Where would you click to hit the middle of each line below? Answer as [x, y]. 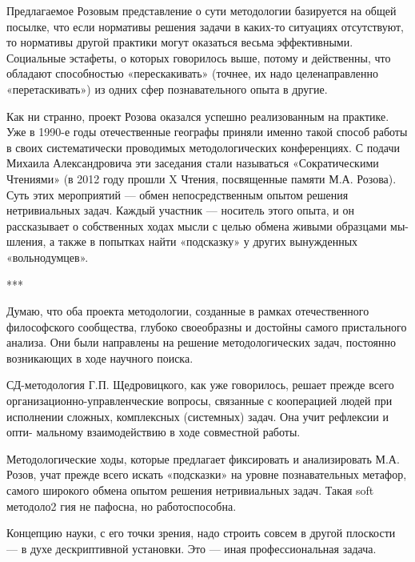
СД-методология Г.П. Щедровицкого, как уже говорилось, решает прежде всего [200, 385]
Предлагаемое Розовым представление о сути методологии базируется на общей [202, 10]
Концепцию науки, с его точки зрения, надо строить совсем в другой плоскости [201, 533]
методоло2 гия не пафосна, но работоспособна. [122, 506]
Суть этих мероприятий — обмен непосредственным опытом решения [178, 194]
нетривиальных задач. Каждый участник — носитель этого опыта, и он [180, 210]
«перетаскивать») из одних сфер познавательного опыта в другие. [167, 88]
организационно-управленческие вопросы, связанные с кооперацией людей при [200, 401]
